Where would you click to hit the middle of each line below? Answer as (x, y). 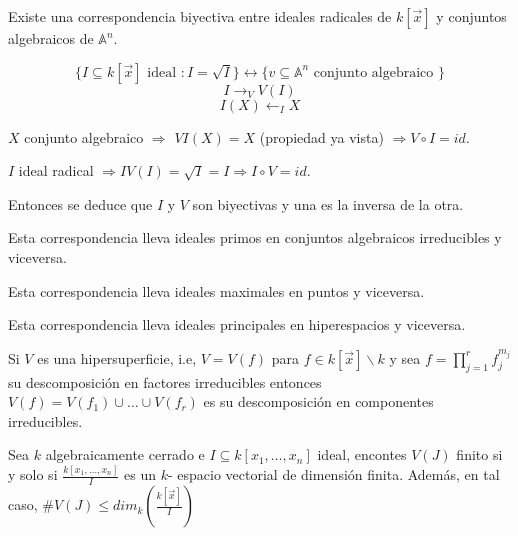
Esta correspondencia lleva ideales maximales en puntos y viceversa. (216, 290)
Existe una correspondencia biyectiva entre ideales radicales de (200, 16)
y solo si (33, 474)
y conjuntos (471, 16)
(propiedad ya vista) (321, 136)
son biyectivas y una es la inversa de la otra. (328, 203)
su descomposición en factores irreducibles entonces (165, 381)
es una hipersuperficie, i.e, (117, 357)
